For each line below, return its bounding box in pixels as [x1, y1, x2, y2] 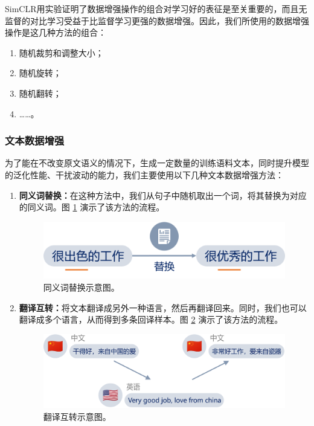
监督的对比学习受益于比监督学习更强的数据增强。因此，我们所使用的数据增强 [5, 14, 309, 27]
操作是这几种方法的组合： [5, 26, 106, 39]
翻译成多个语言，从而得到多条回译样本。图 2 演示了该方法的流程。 [19, 313, 283, 326]
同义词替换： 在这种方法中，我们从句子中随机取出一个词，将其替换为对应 [19, 189, 307, 201]
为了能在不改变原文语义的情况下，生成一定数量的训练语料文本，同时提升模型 [5, 157, 309, 169]
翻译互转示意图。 [43, 410, 111, 422]
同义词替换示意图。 [43, 280, 120, 293]
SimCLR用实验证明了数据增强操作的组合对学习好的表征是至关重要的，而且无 [5, 2, 307, 15]
